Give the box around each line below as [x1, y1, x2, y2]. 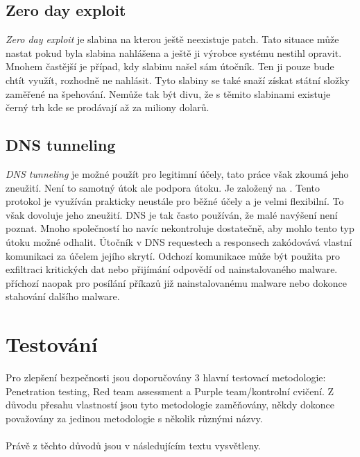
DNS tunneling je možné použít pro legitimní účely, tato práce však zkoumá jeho [6, 166, 349, 181]
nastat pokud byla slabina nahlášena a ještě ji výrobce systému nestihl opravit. [6, 45, 342, 60]
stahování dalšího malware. [6, 289, 120, 304]
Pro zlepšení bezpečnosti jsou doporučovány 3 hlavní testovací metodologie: [6, 370, 326, 385]
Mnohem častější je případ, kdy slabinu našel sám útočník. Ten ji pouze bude [6, 59, 334, 74]
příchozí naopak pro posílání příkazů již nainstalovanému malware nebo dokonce [6, 275, 347, 290]
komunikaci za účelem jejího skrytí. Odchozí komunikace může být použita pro [6, 248, 340, 263]
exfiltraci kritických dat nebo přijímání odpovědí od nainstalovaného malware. [6, 262, 338, 276]
